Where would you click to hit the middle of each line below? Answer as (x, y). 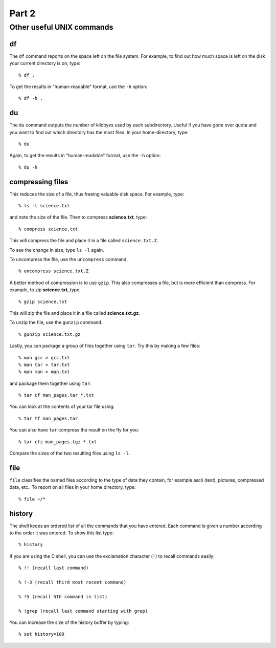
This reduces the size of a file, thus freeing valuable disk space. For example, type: (97, 194)
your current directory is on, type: (45, 63)
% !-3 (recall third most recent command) (73, 582)
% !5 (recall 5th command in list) (63, 597)
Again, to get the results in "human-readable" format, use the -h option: (85, 156)
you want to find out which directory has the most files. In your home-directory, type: (99, 132)
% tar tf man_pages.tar (48, 418)
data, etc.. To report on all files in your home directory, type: (73, 487)
